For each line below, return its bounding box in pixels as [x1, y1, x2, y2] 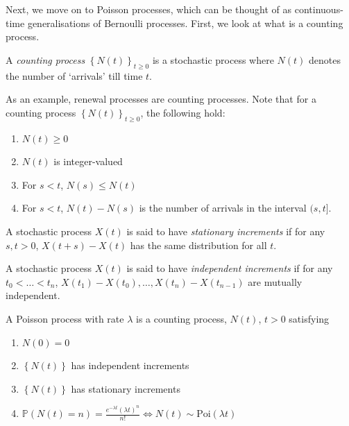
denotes [309, 52, 341, 67]
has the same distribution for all [130, 237, 267, 252]
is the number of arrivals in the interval [139, 201, 307, 215]
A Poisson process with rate [6, 311, 124, 325]
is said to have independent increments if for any [126, 261, 333, 275]
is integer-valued [53, 154, 123, 169]
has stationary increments [71, 381, 180, 395]
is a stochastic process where [152, 52, 274, 67]
